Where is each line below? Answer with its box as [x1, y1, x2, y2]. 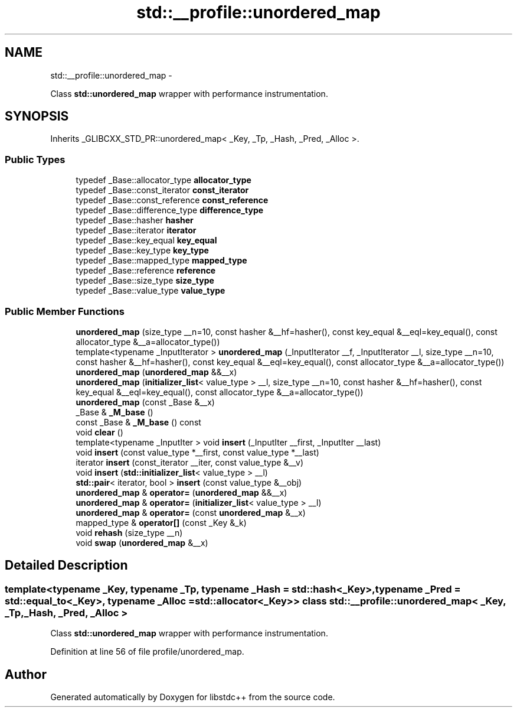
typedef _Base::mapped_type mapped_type [76, 255, 247, 266]
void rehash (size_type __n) [76, 527, 183, 538]
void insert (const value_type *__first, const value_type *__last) [76, 447, 319, 457]
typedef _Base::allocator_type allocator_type [76, 175, 251, 186]
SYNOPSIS [5, 109, 69, 124]
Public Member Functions [5, 305, 125, 317]
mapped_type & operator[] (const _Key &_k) [76, 517, 247, 528]
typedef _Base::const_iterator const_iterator [76, 185, 249, 196]
